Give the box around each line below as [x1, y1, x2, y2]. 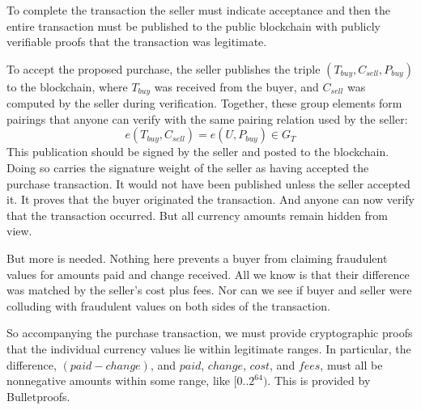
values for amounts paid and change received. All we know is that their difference [6, 265, 410, 282]
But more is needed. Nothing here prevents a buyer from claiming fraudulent [6, 249, 388, 266]
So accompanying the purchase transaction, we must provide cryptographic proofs [6, 324, 413, 341]
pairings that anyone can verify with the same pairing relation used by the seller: [6, 110, 408, 127]
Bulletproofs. [6, 387, 70, 404]
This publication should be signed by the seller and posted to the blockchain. [6, 143, 389, 160]
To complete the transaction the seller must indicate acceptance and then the [6, 2, 390, 18]
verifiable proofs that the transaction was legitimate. [6, 33, 267, 50]
